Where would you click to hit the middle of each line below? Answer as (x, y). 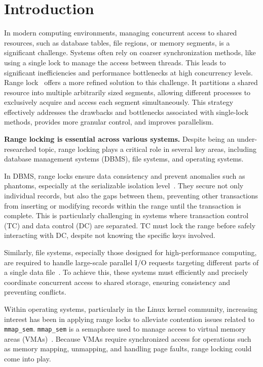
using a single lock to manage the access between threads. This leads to (115, 62)
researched (20, 149)
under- (247, 139)
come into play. (28, 358)
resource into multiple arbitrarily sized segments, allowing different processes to (127, 92)
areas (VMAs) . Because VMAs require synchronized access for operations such (128, 338)
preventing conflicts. (35, 292)
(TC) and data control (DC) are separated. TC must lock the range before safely (130, 225)
